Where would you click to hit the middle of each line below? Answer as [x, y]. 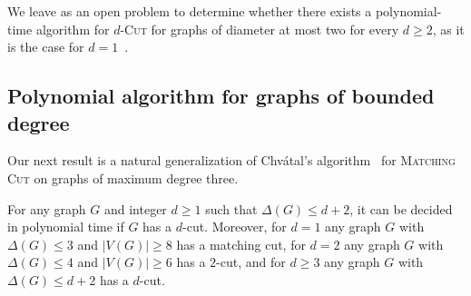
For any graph [47, 208]
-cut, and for [251, 262]
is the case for [46, 47]
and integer [135, 208]
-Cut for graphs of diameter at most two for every [260, 29]
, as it [448, 29]
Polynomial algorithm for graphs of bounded [221, 96]
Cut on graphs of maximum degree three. [123, 178]
